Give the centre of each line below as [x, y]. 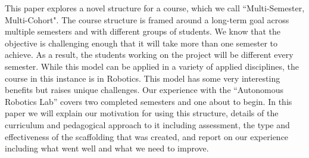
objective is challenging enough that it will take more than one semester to [141, 43]
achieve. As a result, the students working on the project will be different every [149, 55]
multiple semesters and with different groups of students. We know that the [143, 31]
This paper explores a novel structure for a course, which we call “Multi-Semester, [155, 8]
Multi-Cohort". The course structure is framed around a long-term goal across [147, 19]
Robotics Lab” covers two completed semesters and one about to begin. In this [149, 101]
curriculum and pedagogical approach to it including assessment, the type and [147, 124]
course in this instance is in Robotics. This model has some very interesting [143, 78]
